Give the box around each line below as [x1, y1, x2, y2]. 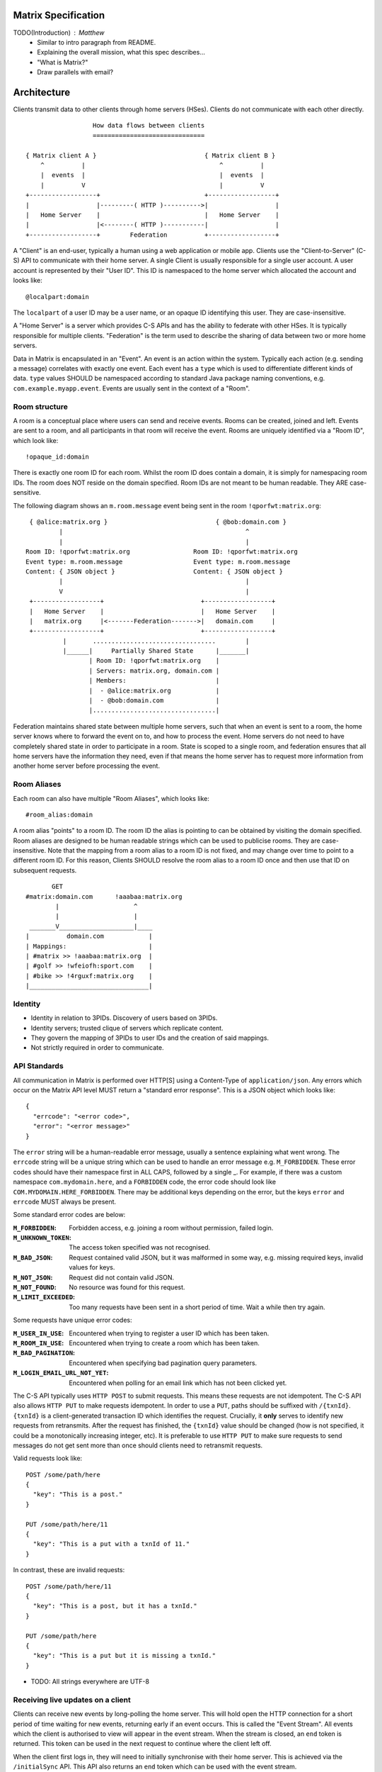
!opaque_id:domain [25, 453, 90, 461]
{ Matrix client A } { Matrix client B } [25, 151, 276, 159]
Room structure [13, 401, 69, 411]
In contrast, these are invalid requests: [13, 1566, 125, 1574]
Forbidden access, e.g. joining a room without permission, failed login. [69, 1223, 274, 1232]
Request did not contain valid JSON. [69, 1273, 175, 1282]
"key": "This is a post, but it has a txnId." [33, 1602, 197, 1610]
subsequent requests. [13, 865, 77, 875]
